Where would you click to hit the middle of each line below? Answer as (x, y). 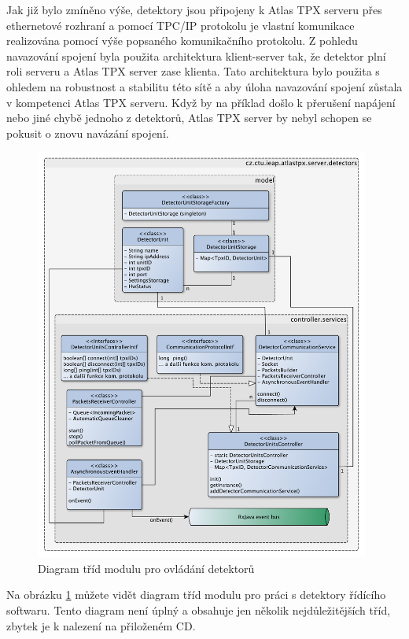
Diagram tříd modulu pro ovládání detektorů (146, 568)
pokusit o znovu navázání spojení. (88, 133)
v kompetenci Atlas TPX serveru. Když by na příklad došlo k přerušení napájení (201, 102)
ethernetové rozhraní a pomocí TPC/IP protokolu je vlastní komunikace (181, 25)
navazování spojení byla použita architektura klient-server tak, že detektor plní (196, 55)
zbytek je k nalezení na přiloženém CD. (101, 625)
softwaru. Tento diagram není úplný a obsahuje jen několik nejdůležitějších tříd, (199, 610)
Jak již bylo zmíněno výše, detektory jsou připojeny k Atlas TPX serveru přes (194, 9)
